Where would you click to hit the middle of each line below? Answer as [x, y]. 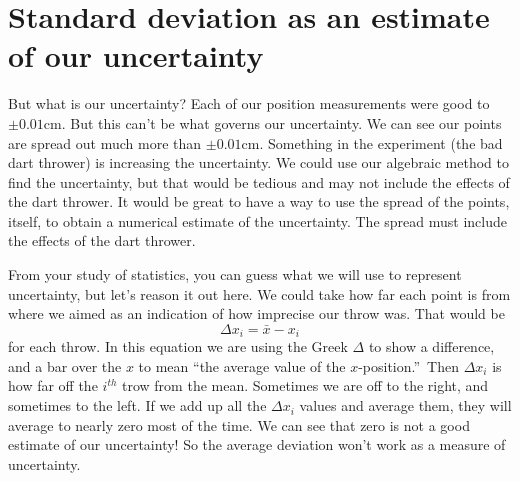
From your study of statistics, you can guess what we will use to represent [235, 274]
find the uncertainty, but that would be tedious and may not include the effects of [259, 181]
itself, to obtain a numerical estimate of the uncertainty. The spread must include [257, 220]
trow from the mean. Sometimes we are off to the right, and [305, 385]
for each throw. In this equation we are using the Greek [178, 346]
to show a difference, [431, 346]
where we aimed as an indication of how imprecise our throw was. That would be [256, 313]
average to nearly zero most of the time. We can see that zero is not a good [239, 424]
